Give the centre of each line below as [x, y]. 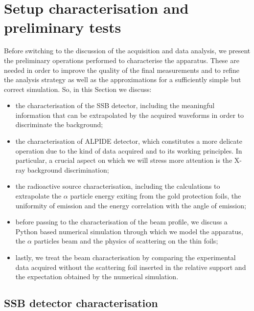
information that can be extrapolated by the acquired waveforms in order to [130, 115]
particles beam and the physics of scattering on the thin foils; [126, 241]
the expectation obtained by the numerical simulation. [97, 277]
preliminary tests [63, 27]
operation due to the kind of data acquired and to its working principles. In [129, 150]
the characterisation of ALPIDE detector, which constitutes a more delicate [129, 141]
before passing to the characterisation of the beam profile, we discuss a [121, 222]
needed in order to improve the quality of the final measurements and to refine [122, 70]
